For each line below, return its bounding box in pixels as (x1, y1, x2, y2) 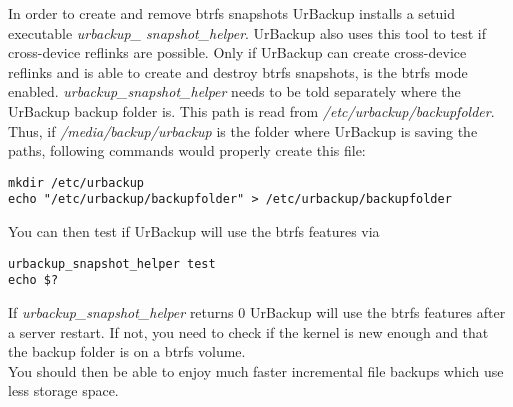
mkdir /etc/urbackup (8, 175, 145, 190)
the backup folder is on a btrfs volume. (8, 341, 246, 362)
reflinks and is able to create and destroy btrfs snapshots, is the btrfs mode (8, 61, 468, 82)
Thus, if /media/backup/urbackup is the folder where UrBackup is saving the (8, 120, 478, 141)
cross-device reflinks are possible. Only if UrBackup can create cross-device (8, 42, 467, 63)
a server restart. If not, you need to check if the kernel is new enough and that (8, 321, 489, 342)
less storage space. (8, 380, 119, 401)
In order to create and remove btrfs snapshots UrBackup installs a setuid (8, 3, 456, 23)
